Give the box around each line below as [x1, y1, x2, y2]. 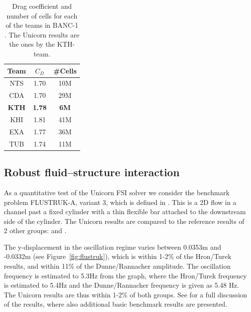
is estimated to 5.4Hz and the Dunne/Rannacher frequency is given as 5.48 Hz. [4, 280, 239, 290]
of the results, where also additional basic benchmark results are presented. [4, 299, 228, 309]
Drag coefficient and [12, 1, 72, 11]
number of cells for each [6, 10, 78, 20]
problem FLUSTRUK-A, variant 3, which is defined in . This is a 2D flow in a [4, 197, 236, 207]
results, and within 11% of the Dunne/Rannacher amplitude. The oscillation [4, 261, 231, 271]
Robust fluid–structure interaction [4, 165, 180, 180]
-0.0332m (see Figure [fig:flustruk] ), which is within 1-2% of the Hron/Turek [4, 251, 232, 261]
